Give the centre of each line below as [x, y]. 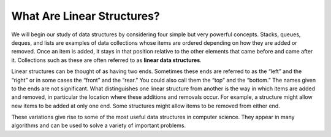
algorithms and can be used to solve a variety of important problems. [99, 125]
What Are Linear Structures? [86, 16]
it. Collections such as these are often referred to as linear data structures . [106, 60]
